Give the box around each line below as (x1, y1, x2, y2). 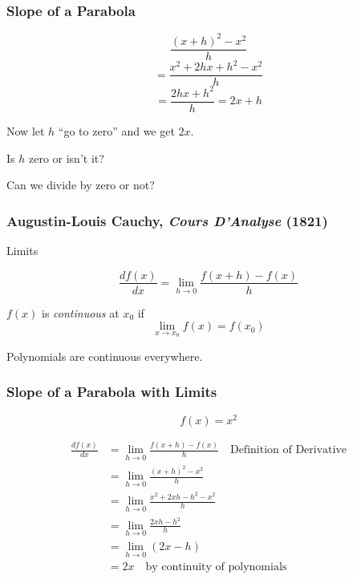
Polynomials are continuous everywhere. (6, 347, 203, 364)
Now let (6, 122, 45, 139)
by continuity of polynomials (145, 561, 287, 573)
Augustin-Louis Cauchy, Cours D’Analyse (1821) (6, 210, 328, 230)
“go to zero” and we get (58, 122, 175, 139)
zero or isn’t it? (28, 149, 104, 166)
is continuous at (42, 304, 120, 321)
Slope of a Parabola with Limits (6, 382, 217, 402)
